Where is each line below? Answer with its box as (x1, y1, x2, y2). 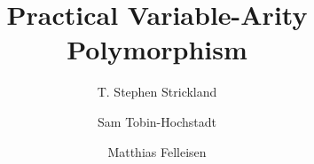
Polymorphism (67, 31, 247, 67)
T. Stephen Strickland (97, 82, 217, 101)
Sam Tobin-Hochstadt (98, 112, 216, 130)
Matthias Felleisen (107, 142, 207, 160)
